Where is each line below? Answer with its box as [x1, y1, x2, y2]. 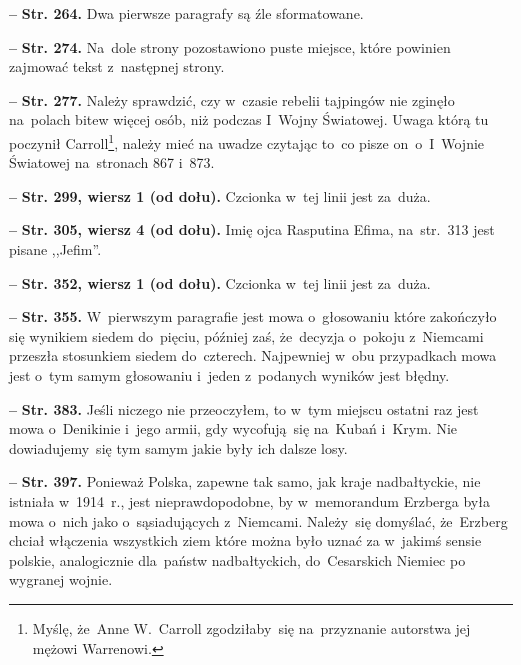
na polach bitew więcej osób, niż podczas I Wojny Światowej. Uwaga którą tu [9, 109, 489, 130]
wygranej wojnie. [9, 569, 113, 590]
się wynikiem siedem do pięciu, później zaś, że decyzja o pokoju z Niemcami [9, 325, 484, 346]
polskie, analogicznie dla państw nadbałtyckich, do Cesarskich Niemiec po [9, 549, 466, 570]
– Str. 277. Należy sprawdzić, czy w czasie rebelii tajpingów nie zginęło [9, 89, 455, 110]
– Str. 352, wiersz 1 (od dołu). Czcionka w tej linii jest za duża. [9, 272, 431, 293]
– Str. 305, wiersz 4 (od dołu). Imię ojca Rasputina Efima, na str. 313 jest [9, 219, 495, 240]
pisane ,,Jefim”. [9, 239, 102, 259]
